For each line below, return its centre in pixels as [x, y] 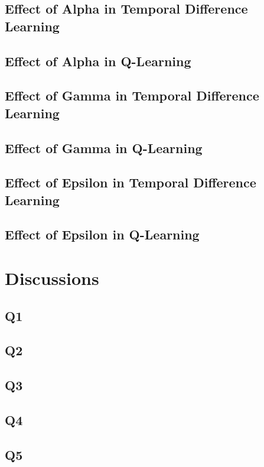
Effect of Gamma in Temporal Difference [132, 95]
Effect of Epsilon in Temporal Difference [131, 182]
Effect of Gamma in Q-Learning [104, 147]
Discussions [52, 278]
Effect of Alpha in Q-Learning [98, 61]
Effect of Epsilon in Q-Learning [102, 234]
